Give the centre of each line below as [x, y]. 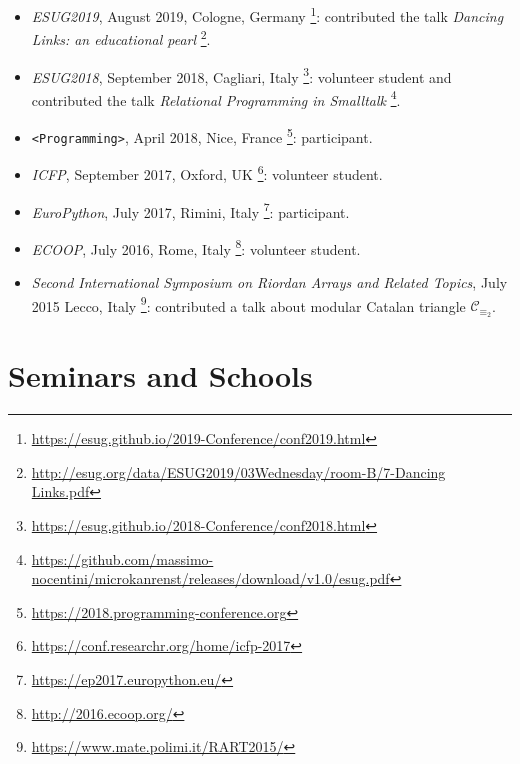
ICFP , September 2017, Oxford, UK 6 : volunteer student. [207, 172]
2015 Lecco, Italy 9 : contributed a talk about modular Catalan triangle [248, 304]
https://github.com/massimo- [122, 558]
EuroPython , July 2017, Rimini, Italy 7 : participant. [190, 210]
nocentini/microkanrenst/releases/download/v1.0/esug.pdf [210, 578]
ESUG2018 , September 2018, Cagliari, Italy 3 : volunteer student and [241, 75]
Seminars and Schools [160, 375]
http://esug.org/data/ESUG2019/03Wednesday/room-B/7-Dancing [238, 471]
